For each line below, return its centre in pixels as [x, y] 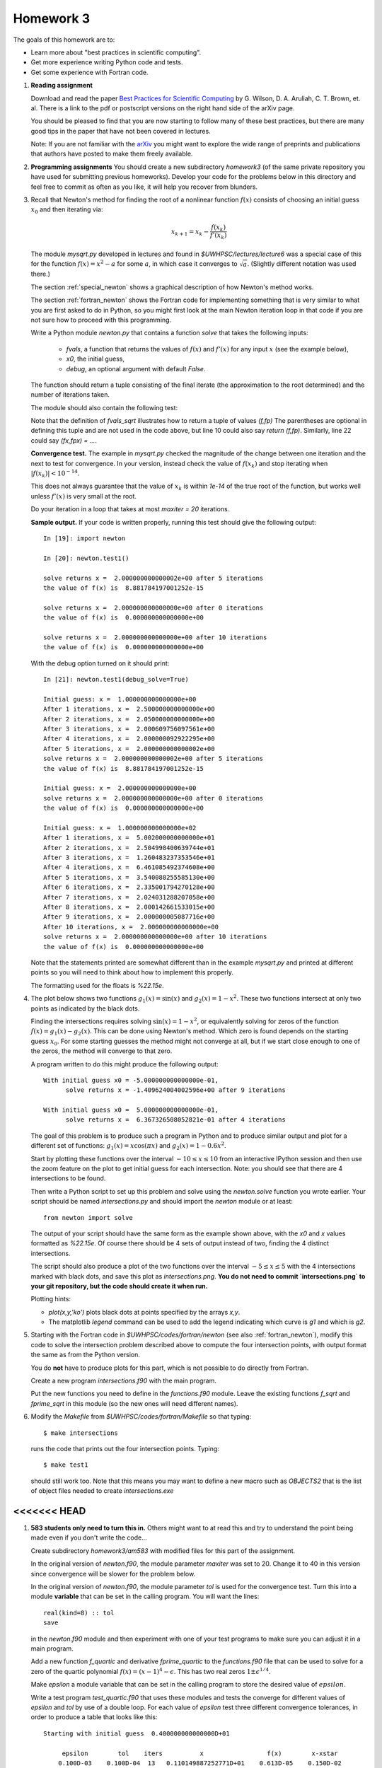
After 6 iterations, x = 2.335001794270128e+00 [129, 887]
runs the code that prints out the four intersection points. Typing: [125, 1449]
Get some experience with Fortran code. [89, 72]
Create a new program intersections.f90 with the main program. [124, 1381]
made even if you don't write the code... [89, 1537]
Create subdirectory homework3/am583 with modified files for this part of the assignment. [163, 1551]
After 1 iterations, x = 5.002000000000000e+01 [129, 838]
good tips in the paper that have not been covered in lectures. [121, 131]
